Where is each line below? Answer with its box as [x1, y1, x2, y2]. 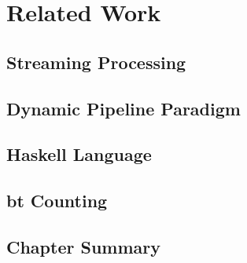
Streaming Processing [6, 49, 186, 74]
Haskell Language [6, 142, 152, 166]
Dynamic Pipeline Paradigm [6, 96, 241, 120]
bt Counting [6, 188, 108, 213]
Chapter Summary [6, 234, 160, 258]
